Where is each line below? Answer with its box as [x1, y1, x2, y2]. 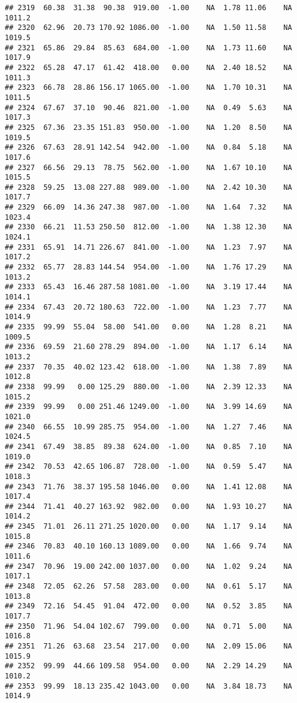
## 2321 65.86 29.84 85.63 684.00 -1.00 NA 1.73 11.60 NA [5, 43, 292, 52]
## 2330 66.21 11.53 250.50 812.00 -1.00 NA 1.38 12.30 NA [5, 223, 292, 232]
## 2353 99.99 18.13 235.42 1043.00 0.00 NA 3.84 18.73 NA [5, 681, 292, 690]
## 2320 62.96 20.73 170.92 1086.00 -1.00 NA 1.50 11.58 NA [5, 23, 292, 32]
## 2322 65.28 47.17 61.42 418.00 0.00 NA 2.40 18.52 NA [5, 63, 292, 72]
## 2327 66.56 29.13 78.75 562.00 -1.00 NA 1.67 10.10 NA [5, 163, 292, 172]
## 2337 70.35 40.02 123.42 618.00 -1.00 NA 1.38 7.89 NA [5, 362, 292, 371]
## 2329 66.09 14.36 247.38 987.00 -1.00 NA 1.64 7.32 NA [5, 203, 292, 212]
